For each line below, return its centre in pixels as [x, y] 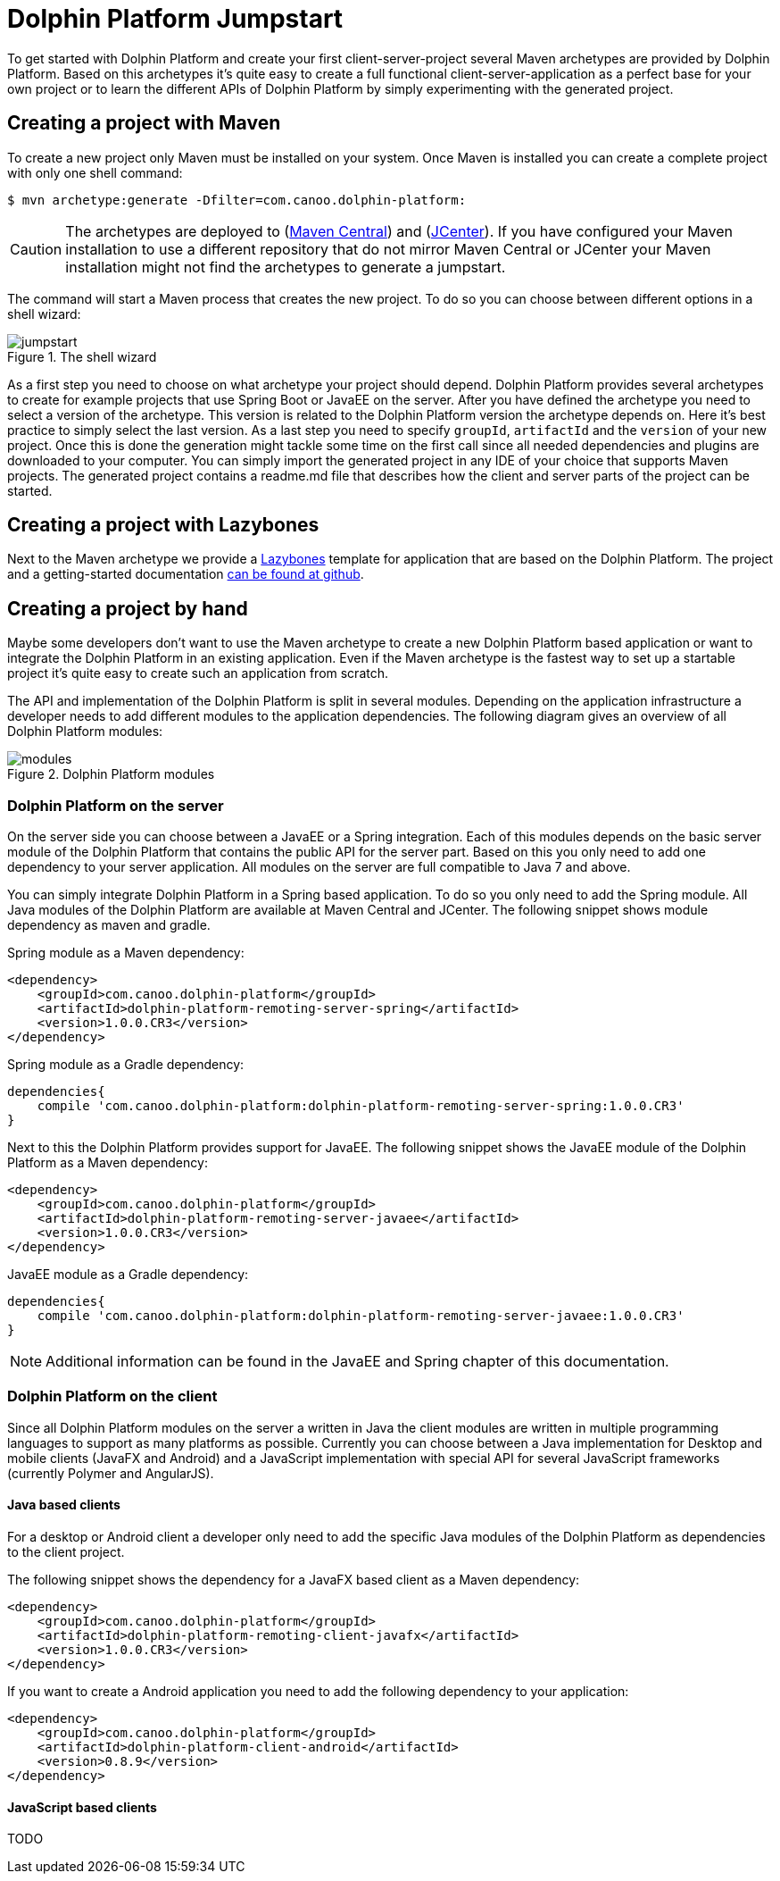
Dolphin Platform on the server [116, 805]
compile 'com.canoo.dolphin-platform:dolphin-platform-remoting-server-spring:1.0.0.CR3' [361, 1106]
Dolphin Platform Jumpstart [175, 19]
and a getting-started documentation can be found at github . [186, 574]
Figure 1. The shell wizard [82, 356]
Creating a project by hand [128, 608]
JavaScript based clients [82, 1807]
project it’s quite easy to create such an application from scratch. [198, 673]
